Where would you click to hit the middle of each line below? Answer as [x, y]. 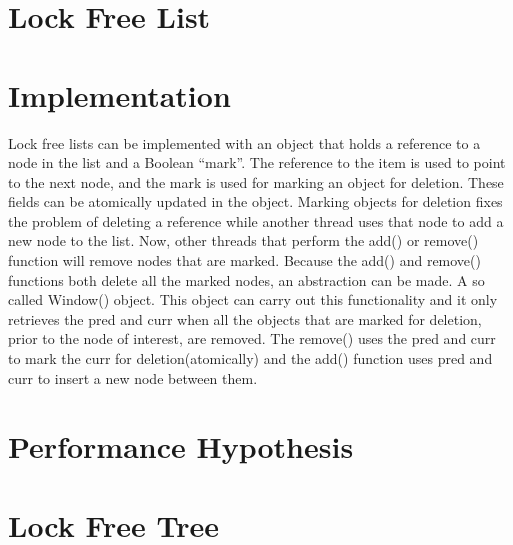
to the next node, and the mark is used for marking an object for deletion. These [256, 181]
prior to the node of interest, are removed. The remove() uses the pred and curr [252, 338]
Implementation [119, 94]
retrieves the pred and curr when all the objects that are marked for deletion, [245, 318]
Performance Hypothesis [181, 446]
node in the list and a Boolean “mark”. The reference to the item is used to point [257, 162]
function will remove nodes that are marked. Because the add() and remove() [244, 260]
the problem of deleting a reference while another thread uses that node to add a [256, 220]
